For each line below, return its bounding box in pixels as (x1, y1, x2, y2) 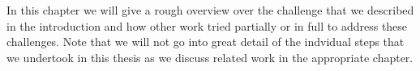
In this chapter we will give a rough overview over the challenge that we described (6, 2, 414, 18)
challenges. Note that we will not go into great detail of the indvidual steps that (6, 33, 405, 50)
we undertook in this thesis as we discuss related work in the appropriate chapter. (6, 48, 414, 65)
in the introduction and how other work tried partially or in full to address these (6, 17, 408, 34)
